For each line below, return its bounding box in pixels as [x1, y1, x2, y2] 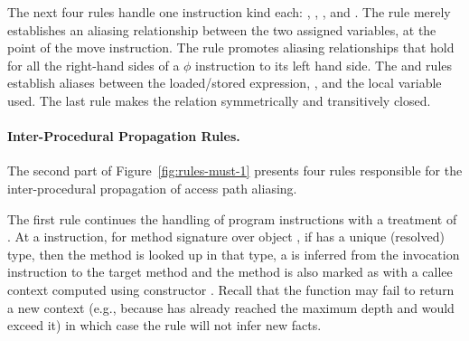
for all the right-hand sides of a [7, 55, 180, 74]
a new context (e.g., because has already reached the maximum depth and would [7, 298, 455, 317]
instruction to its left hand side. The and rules [195, 55, 453, 74]
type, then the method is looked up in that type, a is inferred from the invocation [7, 244, 460, 263]
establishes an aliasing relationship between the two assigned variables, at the [7, 20, 436, 39]
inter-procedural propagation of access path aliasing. [7, 178, 297, 197]
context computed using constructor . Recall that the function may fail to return [7, 279, 455, 298]
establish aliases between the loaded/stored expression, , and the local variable [7, 73, 442, 92]
